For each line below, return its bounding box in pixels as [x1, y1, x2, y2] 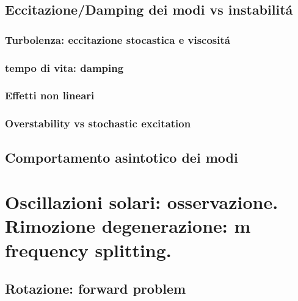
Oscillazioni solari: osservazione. [5, 189, 278, 214]
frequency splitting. [5, 237, 172, 262]
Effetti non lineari [5, 88, 95, 103]
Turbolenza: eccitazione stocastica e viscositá [5, 32, 230, 47]
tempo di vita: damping [5, 60, 124, 75]
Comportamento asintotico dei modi [5, 147, 238, 166]
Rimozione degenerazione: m [5, 213, 251, 238]
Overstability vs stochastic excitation [5, 116, 191, 131]
